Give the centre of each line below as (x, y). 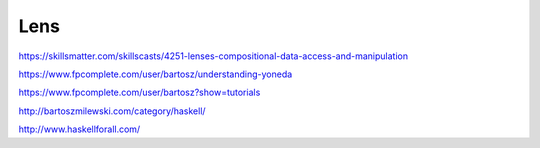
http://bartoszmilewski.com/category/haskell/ (112, 111)
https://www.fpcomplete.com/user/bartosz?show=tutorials (139, 92)
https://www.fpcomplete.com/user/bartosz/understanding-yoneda (155, 74)
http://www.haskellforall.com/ (79, 129)
